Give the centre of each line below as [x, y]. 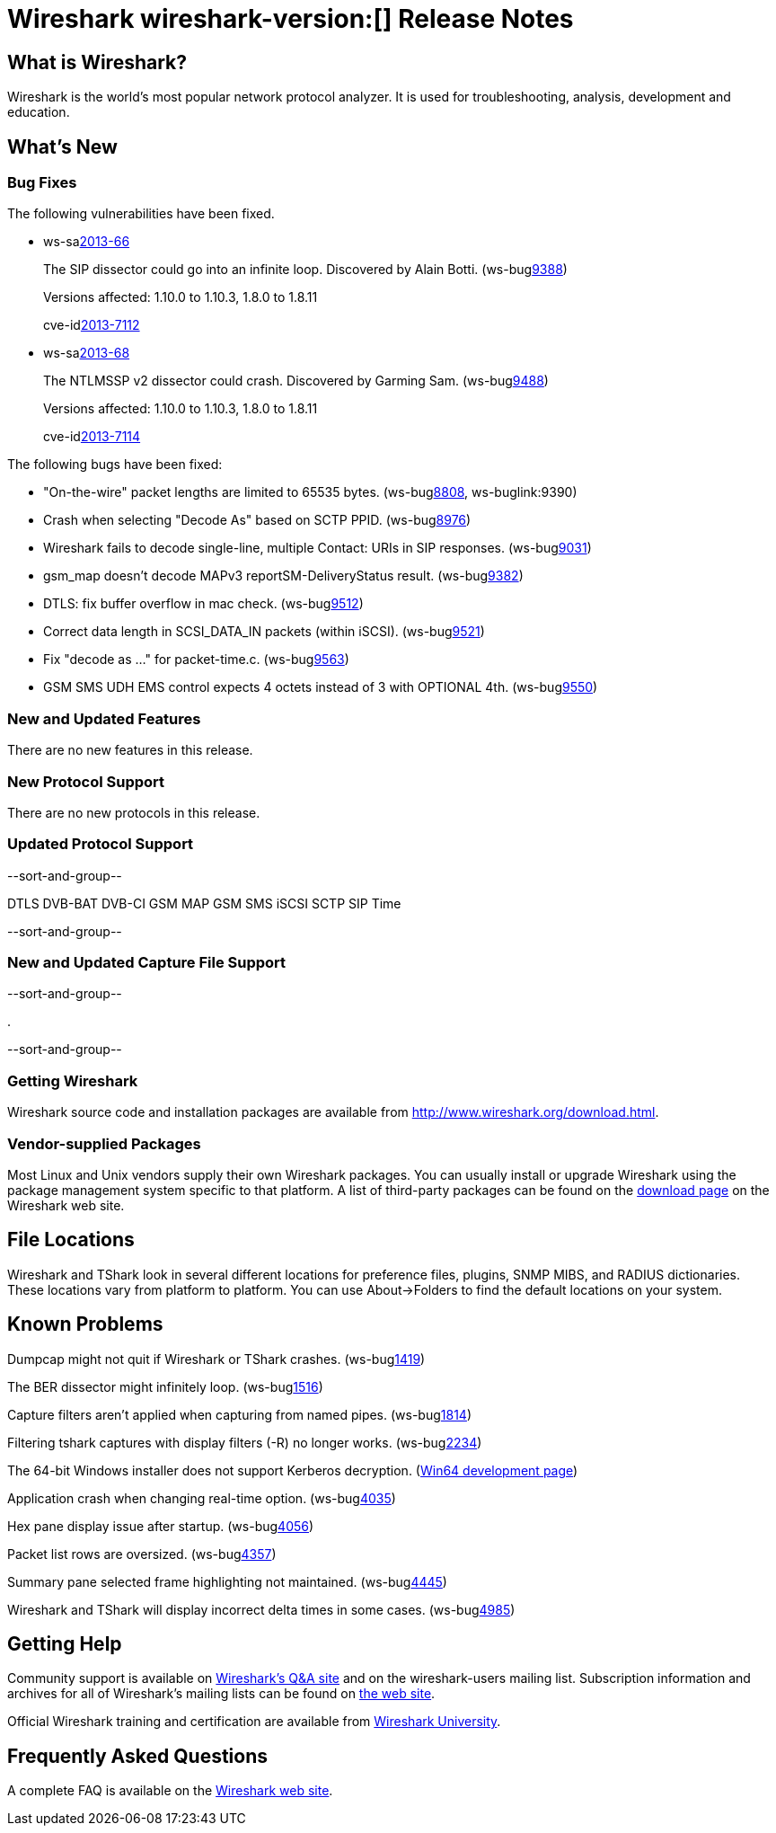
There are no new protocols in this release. [134, 812]
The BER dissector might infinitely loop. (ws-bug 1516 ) [165, 1386]
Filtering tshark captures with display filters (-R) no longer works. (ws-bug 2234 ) [245, 1442]
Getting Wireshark [73, 1080]
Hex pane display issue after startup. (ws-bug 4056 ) [161, 1526]
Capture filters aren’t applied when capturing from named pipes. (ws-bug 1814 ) [240, 1414]
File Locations [71, 1240]
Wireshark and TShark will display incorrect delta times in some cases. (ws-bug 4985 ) [261, 1609]
